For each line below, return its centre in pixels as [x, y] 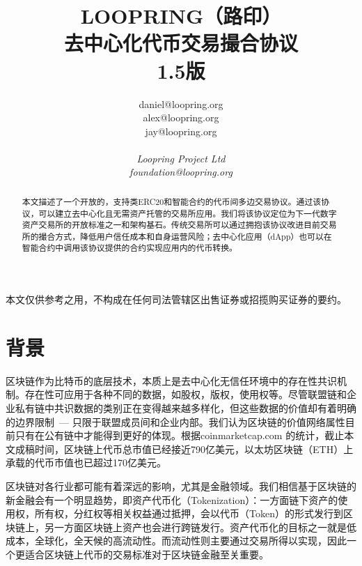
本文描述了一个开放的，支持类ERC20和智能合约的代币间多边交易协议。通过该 [172, 201]
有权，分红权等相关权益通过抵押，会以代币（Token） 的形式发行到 [194, 513]
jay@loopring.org [181, 131]
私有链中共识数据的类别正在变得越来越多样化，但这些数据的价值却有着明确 [186, 408]
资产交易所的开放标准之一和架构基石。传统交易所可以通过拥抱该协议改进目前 [171, 225]
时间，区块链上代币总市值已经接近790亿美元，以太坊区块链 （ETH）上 [194, 449]
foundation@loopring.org [181, 172]
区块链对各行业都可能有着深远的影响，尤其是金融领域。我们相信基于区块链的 [181, 486]
